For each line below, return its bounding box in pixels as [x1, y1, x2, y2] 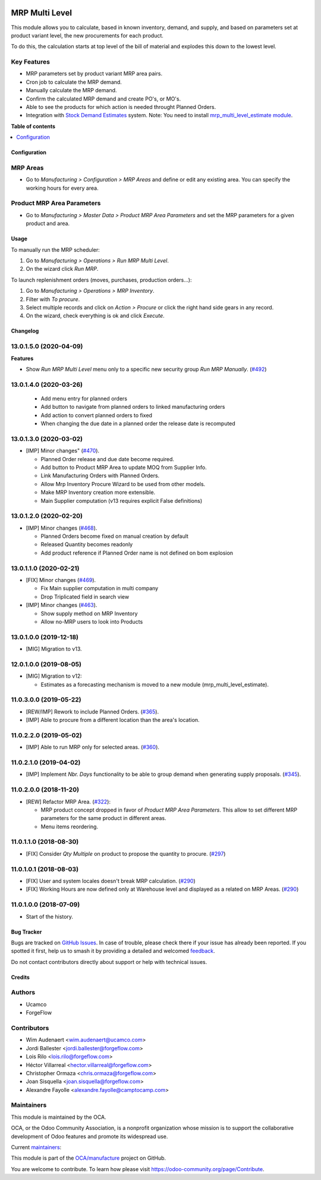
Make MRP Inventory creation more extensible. [40, 489, 156, 496]
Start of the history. [26, 913, 74, 920]
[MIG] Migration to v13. [26, 646, 83, 653]
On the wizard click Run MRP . [26, 265, 99, 273]
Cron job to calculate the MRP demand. [26, 78, 122, 86]
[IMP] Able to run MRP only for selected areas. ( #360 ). [26, 744, 160, 751]
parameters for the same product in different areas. [40, 815, 166, 822]
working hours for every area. [26, 184, 99, 192]
